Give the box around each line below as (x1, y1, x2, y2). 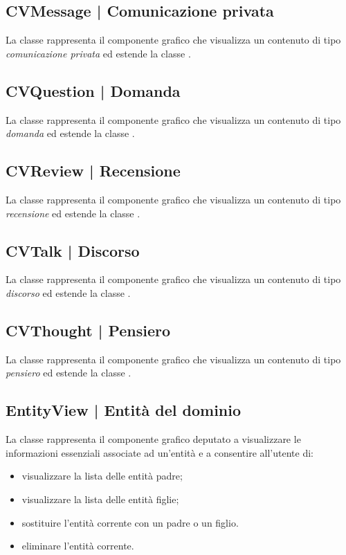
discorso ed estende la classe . (6, 285, 131, 300)
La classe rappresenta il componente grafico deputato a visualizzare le (6, 432, 301, 446)
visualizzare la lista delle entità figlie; (21, 491, 179, 506)
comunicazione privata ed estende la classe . (6, 46, 191, 60)
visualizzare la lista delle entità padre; (21, 468, 183, 483)
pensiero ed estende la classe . (6, 365, 131, 380)
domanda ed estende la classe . (6, 126, 135, 140)
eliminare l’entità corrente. (21, 538, 134, 553)
